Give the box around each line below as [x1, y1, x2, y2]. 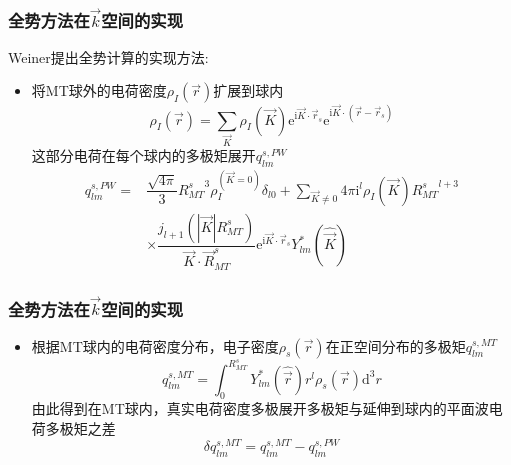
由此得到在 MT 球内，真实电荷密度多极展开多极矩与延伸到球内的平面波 [31, 398, 489, 419]
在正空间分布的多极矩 [325, 335, 466, 356]
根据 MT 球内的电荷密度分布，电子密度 [31, 335, 279, 356]
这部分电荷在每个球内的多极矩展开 [31, 145, 256, 166]
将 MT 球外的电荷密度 [31, 80, 167, 101]
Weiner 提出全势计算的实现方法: [8, 46, 209, 67]
